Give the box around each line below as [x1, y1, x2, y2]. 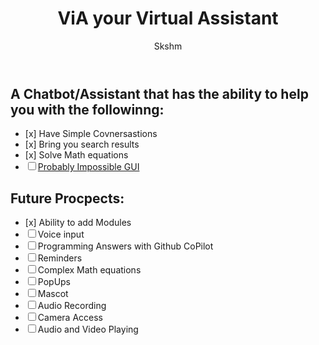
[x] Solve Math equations [24, 149, 129, 161]
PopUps [37, 276, 72, 288]
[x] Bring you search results [24, 138, 140, 151]
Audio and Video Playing [37, 323, 139, 336]
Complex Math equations [37, 264, 142, 276]
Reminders [37, 252, 83, 264]
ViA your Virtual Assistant [57, 7, 279, 30]
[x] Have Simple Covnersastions [24, 128, 158, 140]
